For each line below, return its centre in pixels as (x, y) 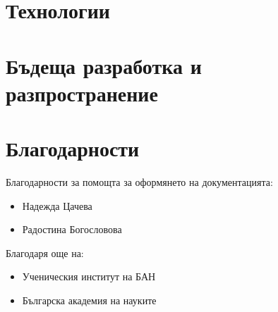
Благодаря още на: (45, 252)
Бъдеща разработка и (104, 65)
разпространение (82, 93)
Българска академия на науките (89, 300)
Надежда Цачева (57, 205)
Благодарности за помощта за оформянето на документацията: (139, 182)
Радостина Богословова (72, 229)
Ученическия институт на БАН (89, 276)
